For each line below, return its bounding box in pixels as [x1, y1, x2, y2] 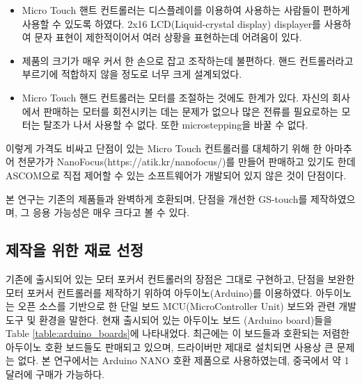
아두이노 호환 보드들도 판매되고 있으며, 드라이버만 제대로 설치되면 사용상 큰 [6, 339, 333, 354]
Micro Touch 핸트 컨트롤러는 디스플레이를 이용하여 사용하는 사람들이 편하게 [22, 3, 350, 17]
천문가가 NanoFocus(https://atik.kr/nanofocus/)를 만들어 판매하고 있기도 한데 [17, 154, 356, 169]
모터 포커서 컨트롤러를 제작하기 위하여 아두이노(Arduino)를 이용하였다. [6, 285, 313, 300]
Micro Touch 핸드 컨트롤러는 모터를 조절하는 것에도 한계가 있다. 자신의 [22, 90, 329, 104]
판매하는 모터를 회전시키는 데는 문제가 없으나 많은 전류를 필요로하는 [43, 104, 338, 118]
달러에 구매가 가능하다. [6, 367, 105, 382]
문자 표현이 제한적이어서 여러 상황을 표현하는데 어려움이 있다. [34, 30, 302, 44]
